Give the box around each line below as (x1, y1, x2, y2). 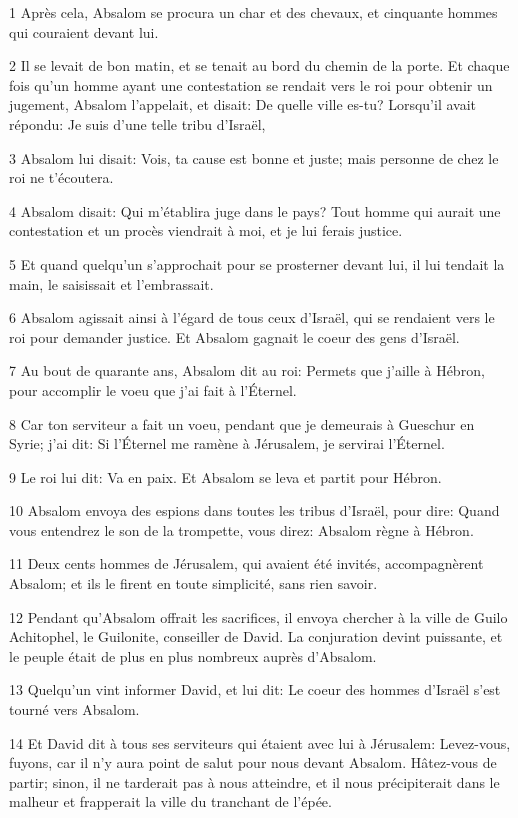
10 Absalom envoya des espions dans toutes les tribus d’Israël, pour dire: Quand (9, 500, 500, 521)
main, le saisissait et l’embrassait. (9, 273, 214, 294)
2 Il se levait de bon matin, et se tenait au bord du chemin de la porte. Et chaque (9, 55, 510, 76)
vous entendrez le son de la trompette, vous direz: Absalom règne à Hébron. (9, 519, 474, 540)
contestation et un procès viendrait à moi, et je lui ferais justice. (9, 220, 403, 241)
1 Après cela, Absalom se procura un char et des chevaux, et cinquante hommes (9, 2, 498, 22)
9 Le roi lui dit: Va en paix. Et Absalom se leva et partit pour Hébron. (9, 466, 442, 487)
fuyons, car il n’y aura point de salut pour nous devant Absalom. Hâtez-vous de (9, 752, 497, 773)
